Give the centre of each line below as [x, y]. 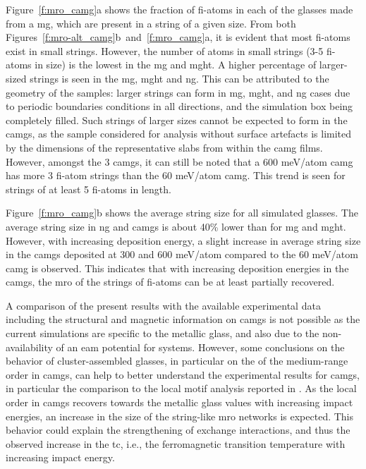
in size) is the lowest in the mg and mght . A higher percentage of [176, 65]
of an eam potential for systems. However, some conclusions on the [200, 347]
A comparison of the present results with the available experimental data [163, 305]
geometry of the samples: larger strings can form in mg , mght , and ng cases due [178, 92]
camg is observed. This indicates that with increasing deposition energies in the [177, 268]
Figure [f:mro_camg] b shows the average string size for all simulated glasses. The [182, 213]
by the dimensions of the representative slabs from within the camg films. [164, 147]
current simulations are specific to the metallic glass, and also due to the [163, 333]
